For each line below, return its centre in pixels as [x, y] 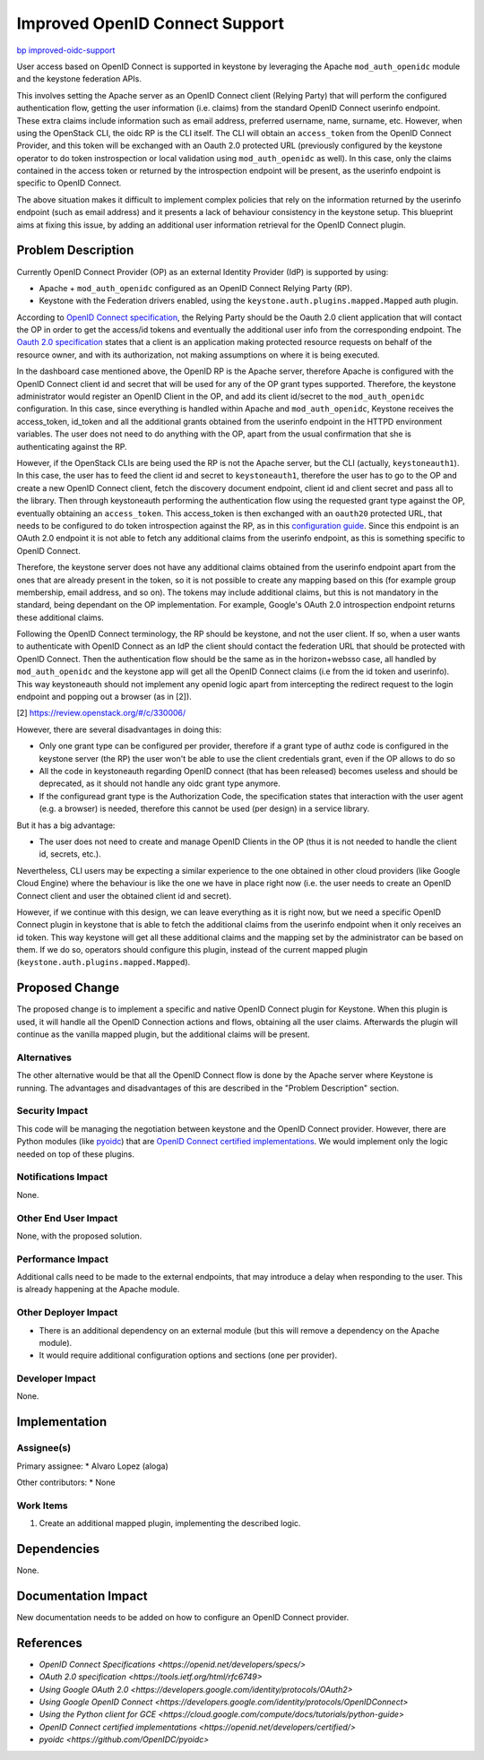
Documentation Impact [82, 1596]
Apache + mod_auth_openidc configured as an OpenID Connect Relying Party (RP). [196, 288]
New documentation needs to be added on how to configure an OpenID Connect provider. [183, 1617]
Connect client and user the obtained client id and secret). [124, 895]
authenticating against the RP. [72, 446]
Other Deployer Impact [67, 1313]
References [49, 1643]
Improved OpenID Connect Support [150, 23]
